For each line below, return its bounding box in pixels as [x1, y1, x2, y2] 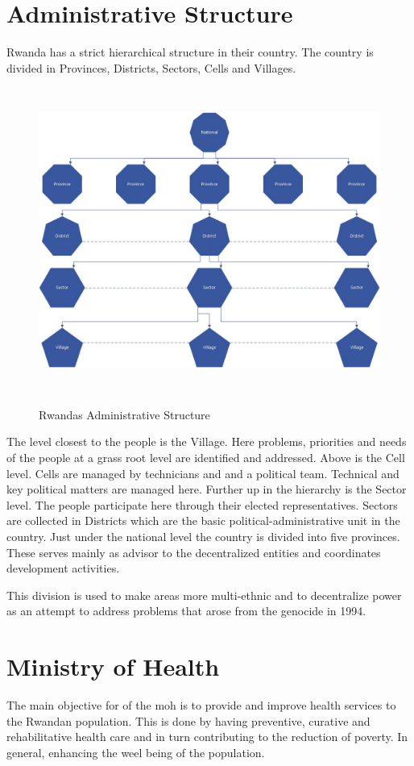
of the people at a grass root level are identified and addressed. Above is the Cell [6, 449, 405, 466]
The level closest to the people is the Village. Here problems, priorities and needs [6, 433, 407, 450]
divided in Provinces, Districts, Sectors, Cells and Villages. [6, 59, 296, 76]
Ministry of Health [6, 650, 220, 683]
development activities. [6, 560, 120, 577]
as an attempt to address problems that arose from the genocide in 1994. [6, 602, 366, 619]
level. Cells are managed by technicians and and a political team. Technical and [6, 464, 400, 481]
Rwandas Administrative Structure [39, 406, 210, 423]
